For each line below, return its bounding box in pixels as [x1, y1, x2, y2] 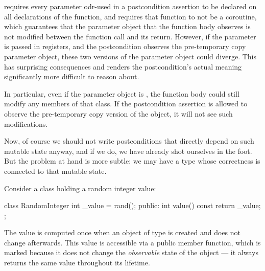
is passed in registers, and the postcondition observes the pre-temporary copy [4, 41, 246, 52]
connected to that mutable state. [4, 165, 107, 176]
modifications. [4, 118, 48, 129]
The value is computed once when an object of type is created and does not [4, 227, 241, 238]
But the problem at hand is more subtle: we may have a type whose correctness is [4, 155, 260, 166]
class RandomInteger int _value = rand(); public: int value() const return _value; [4, 200, 261, 211]
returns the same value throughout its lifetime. [4, 257, 150, 268]
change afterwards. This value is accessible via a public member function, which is [4, 237, 261, 247]
